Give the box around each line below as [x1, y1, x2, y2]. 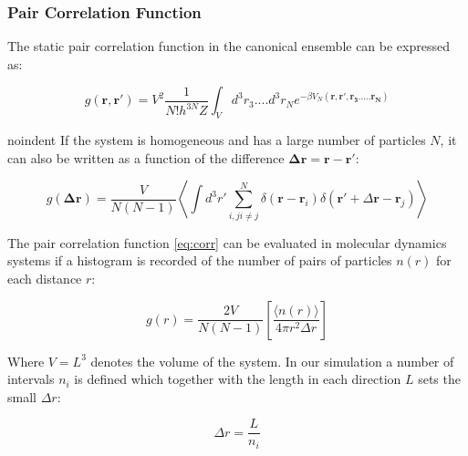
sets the [418, 369, 461, 389]
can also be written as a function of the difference [7, 148, 285, 167]
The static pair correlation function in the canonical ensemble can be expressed [7, 36, 450, 56]
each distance [7, 268, 82, 287]
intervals [7, 369, 55, 389]
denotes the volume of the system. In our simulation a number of [90, 351, 454, 370]
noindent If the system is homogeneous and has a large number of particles [7, 130, 426, 150]
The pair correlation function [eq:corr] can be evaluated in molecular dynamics [7, 233, 447, 252]
